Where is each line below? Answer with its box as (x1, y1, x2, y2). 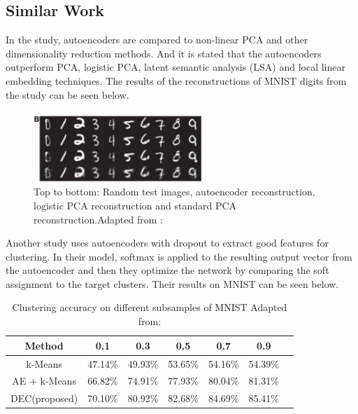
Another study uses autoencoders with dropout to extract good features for (6, 235, 329, 250)
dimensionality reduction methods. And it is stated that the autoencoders (6, 46, 322, 60)
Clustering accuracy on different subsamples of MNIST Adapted (12, 300, 287, 315)
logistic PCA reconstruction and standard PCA (34, 198, 237, 212)
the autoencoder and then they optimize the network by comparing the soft (6, 263, 329, 277)
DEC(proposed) (10, 391, 78, 406)
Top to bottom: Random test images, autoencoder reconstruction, (34, 184, 315, 199)
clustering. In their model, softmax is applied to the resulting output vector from (6, 249, 352, 263)
